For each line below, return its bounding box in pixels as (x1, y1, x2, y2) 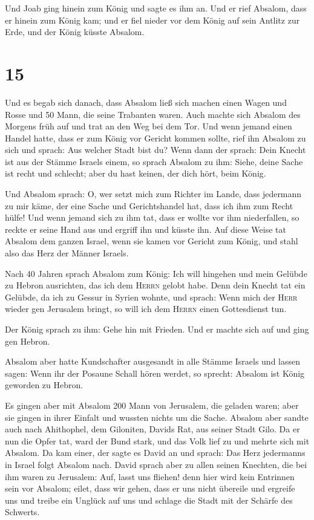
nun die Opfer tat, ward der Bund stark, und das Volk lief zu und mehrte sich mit (5, 434, 310, 447)
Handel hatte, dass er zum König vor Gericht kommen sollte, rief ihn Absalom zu (5, 131, 306, 144)
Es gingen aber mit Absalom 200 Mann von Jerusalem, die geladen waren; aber (5, 398, 299, 411)
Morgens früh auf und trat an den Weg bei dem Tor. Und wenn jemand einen (5, 120, 292, 132)
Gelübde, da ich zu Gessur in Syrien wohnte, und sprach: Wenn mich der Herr (5, 290, 298, 303)
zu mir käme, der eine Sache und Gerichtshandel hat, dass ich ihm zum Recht (5, 199, 293, 212)
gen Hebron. (5, 334, 50, 347)
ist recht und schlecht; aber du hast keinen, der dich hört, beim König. (5, 167, 266, 180)
